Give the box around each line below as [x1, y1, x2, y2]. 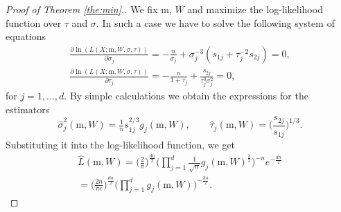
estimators [6, 102, 50, 116]
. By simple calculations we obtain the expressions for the [64, 88, 308, 103]
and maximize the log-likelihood [187, 2, 323, 16]
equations [6, 29, 46, 44]
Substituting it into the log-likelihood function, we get [6, 137, 236, 152]
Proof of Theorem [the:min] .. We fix [6, 2, 158, 16]
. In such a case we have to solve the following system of [96, 15, 335, 30]
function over [6, 15, 62, 30]
